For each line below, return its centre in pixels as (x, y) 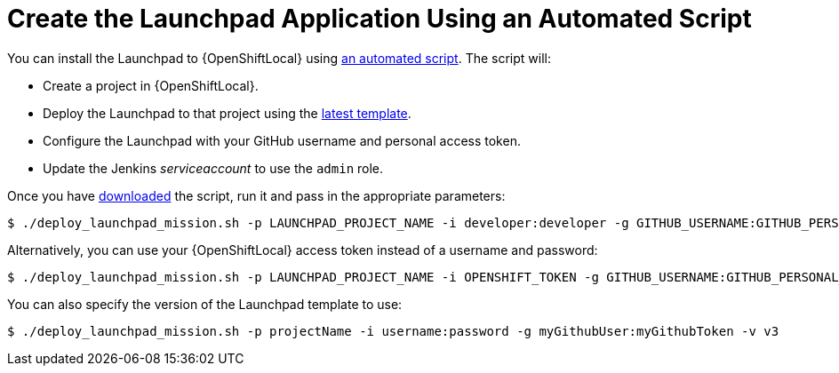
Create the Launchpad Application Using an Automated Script (380, 19)
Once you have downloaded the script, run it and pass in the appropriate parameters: (256, 195)
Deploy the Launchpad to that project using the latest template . (227, 113)
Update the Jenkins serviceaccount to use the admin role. (213, 168)
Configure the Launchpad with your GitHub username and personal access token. (282, 140)
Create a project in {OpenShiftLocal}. (151, 85)
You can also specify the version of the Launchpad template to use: (205, 304)
